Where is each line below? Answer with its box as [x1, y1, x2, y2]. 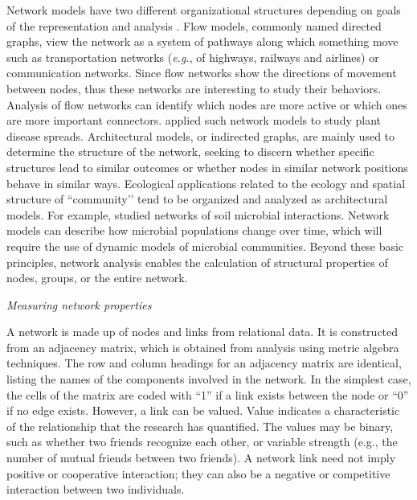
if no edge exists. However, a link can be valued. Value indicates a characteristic [6, 402, 400, 419]
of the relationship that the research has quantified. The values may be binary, [6, 417, 394, 434]
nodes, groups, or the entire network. [6, 269, 188, 286]
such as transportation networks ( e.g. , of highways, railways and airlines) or [6, 48, 379, 65]
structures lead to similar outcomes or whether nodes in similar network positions [6, 158, 408, 175]
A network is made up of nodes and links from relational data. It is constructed [6, 323, 399, 340]
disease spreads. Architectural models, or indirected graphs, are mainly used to [6, 127, 395, 144]
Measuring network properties [6, 296, 152, 313]
